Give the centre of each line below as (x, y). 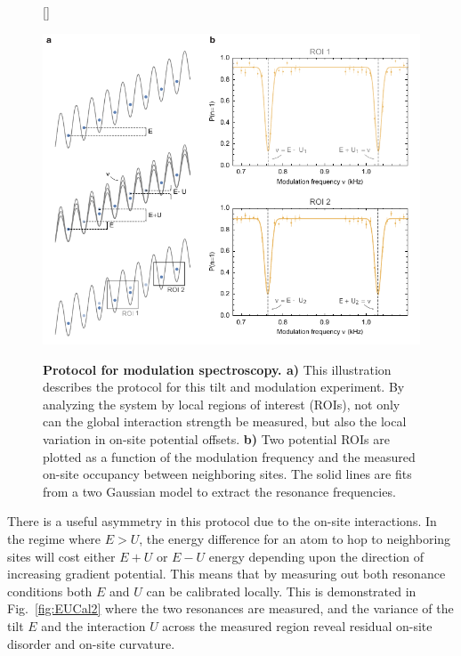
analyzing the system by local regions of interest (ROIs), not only (222, 404)
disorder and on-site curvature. (91, 643)
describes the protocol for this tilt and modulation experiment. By (224, 387)
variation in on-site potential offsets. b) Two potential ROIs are (216, 439)
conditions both (50, 591)
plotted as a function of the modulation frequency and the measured (229, 456)
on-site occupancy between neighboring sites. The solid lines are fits (227, 474)
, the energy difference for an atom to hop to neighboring (295, 538)
